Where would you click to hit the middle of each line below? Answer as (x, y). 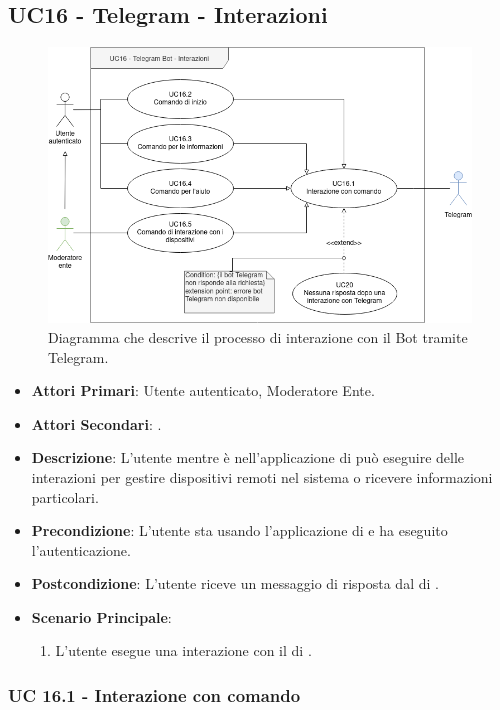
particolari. (65, 496)
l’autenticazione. (81, 549)
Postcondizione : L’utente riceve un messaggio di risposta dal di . (235, 583)
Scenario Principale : (101, 616)
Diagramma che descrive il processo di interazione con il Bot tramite (258, 336)
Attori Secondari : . (96, 423)
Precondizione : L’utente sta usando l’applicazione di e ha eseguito (239, 530)
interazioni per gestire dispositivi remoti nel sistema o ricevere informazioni (262, 476)
